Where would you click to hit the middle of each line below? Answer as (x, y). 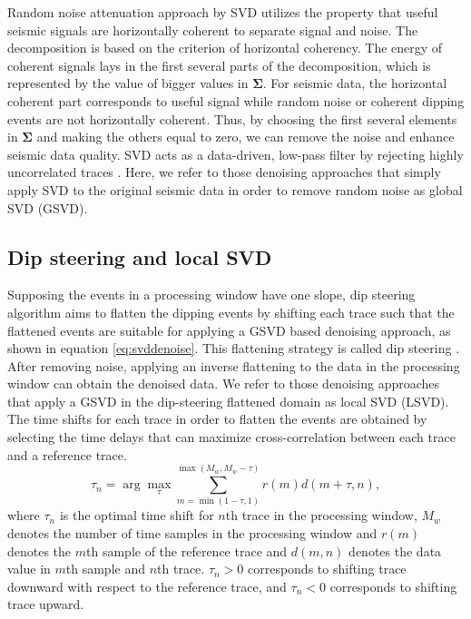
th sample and (105, 569)
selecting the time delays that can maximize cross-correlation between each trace (231, 437)
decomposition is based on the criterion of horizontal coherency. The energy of (225, 48)
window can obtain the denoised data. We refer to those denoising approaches (224, 383)
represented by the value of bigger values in (128, 83)
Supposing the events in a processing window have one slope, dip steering (211, 295)
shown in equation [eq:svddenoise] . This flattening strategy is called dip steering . (234, 348)
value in (29, 569)
